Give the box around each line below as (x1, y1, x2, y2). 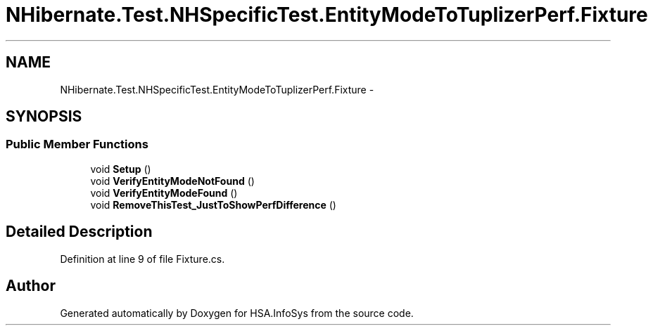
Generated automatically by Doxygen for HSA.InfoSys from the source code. (60, 306, 414, 319)
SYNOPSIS (6, 108, 82, 126)
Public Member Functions (6, 137, 148, 152)
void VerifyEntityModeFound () (90, 186, 238, 199)
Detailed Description (6, 223, 153, 241)
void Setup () (90, 162, 151, 175)
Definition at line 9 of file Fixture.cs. (60, 252, 225, 265)
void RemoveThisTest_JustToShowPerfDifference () (90, 198, 336, 211)
